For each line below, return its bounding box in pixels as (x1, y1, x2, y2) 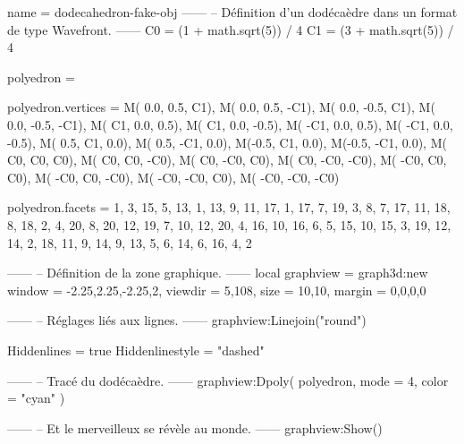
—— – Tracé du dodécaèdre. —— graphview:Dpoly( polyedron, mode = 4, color (7, 371, 449, 389)
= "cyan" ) (7, 388, 65, 407)
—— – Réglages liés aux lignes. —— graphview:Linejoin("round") (7, 311, 367, 329)
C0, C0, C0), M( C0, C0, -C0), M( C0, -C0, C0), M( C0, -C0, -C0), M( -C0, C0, (7, 150, 447, 169)
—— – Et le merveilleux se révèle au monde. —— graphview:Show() (7, 418, 383, 437)
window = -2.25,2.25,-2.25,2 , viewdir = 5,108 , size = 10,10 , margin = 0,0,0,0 (7, 280, 426, 299)
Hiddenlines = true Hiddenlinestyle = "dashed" (7, 340, 265, 359)
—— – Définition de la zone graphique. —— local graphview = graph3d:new (7, 263, 428, 282)
